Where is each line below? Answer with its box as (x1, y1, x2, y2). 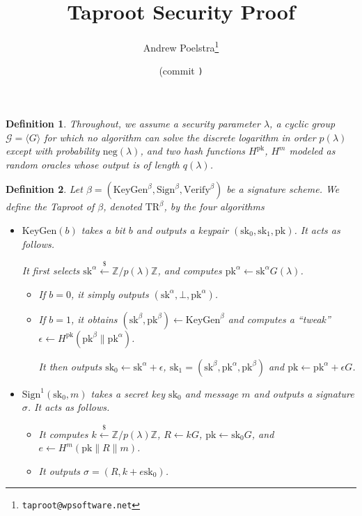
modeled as (289, 143, 336, 158)
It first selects (22, 263, 80, 277)
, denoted (103, 199, 142, 214)
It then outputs (38, 359, 102, 373)
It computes (38, 426, 88, 441)
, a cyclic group (269, 116, 336, 131)
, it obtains (70, 311, 118, 326)
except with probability (6, 143, 100, 158)
